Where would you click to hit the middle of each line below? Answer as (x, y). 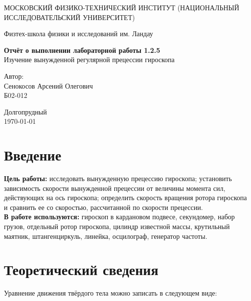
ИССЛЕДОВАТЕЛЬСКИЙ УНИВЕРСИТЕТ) (69, 17)
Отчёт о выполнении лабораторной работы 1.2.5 (82, 50)
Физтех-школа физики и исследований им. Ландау (79, 34)
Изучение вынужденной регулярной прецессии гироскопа (89, 59)
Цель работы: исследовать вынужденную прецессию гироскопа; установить (118, 178)
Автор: (14, 76)
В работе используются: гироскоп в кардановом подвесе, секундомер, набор (119, 217)
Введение (33, 155)
